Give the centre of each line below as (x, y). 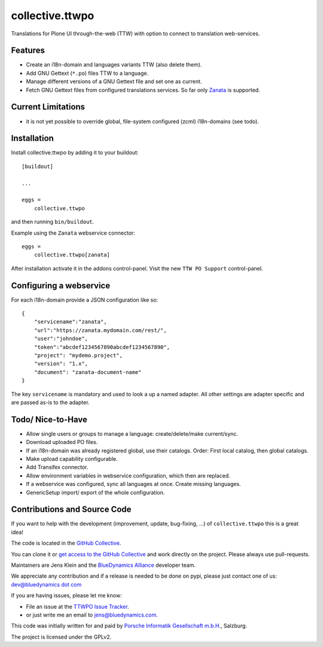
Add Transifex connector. (57, 467)
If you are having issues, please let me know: (66, 596)
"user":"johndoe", (61, 339)
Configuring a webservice (61, 285)
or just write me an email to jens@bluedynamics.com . (92, 615)
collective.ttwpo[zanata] (72, 255)
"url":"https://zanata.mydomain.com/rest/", (100, 330)
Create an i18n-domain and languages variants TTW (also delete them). (114, 65)
